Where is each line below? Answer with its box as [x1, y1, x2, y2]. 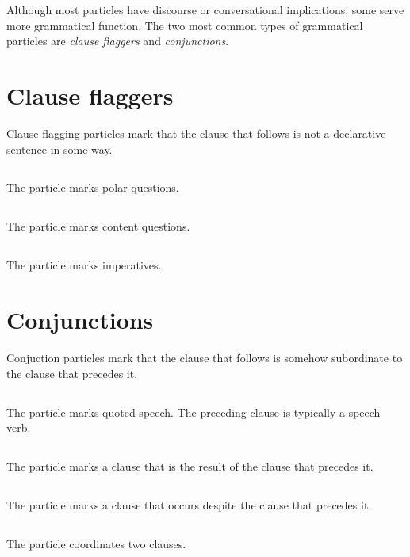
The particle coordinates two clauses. [6, 536, 186, 552]
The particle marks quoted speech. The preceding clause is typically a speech [6, 403, 381, 420]
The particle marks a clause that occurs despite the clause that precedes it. [6, 497, 372, 513]
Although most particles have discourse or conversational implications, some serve [6, 2, 404, 17]
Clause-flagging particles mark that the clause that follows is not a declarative [6, 124, 386, 141]
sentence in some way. [6, 140, 113, 157]
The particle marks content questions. [6, 218, 190, 235]
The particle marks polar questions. [6, 179, 179, 196]
